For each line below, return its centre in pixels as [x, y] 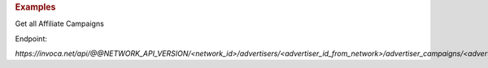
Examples [35, 7]
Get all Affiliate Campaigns [60, 23]
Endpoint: [31, 38]
